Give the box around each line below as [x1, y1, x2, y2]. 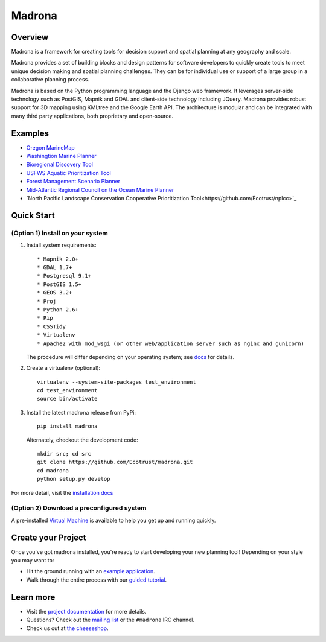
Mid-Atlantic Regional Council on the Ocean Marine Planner [26, 186, 174, 193]
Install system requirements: [26, 241, 97, 249]
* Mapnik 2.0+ [37, 255, 78, 262]
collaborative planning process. [11, 76, 90, 83]
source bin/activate [37, 395, 98, 402]
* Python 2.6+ [37, 306, 78, 313]
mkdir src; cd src [37, 450, 92, 457]
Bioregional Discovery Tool [26, 160, 94, 168]
